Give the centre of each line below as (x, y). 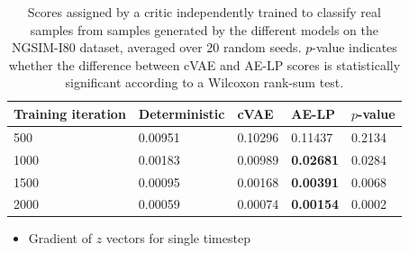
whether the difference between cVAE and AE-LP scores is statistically (204, 64)
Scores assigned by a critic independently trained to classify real (204, 12)
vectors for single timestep (178, 238)
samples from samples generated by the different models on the (204, 29)
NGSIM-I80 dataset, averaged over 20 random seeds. (156, 47)
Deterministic (182, 113)
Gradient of (60, 238)
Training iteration (70, 113)
